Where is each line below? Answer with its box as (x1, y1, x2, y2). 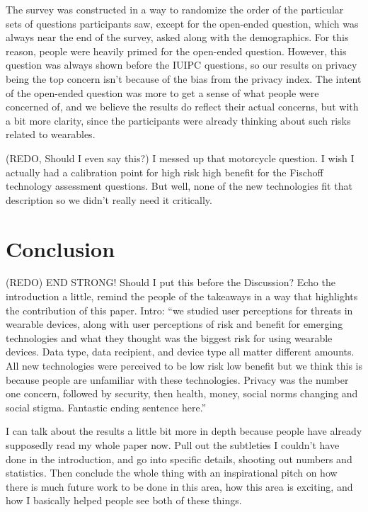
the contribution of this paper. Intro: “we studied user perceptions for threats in (6, 302, 353, 317)
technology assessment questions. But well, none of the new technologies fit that (6, 178, 352, 193)
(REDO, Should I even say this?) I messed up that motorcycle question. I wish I (6, 150, 355, 165)
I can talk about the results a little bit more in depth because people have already (6, 423, 362, 438)
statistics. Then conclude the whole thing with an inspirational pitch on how (6, 465, 338, 480)
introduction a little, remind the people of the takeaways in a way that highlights (6, 289, 358, 304)
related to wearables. (6, 127, 96, 142)
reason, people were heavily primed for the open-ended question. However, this (6, 43, 347, 58)
